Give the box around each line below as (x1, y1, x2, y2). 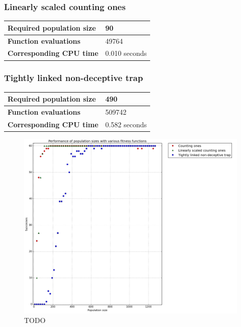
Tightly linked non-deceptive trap (4, 71, 143, 84)
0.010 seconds (105, 48, 147, 58)
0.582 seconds (105, 119, 147, 129)
